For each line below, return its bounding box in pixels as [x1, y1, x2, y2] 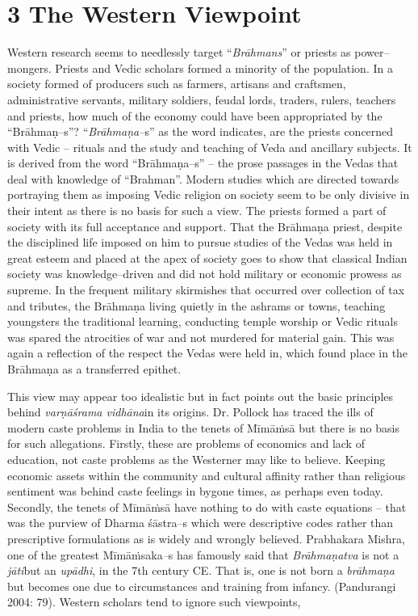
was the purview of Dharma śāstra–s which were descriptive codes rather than [7, 514, 394, 531]
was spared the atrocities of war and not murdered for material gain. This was [7, 328, 395, 345]
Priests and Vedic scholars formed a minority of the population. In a [55, 59, 393, 76]
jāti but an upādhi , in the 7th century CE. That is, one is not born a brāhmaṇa [7, 562, 395, 579]
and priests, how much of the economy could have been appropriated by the [7, 107, 382, 124]
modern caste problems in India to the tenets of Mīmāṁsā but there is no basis [7, 419, 399, 436]
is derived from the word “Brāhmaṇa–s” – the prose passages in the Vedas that [7, 154, 399, 171]
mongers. [7, 59, 52, 76]
